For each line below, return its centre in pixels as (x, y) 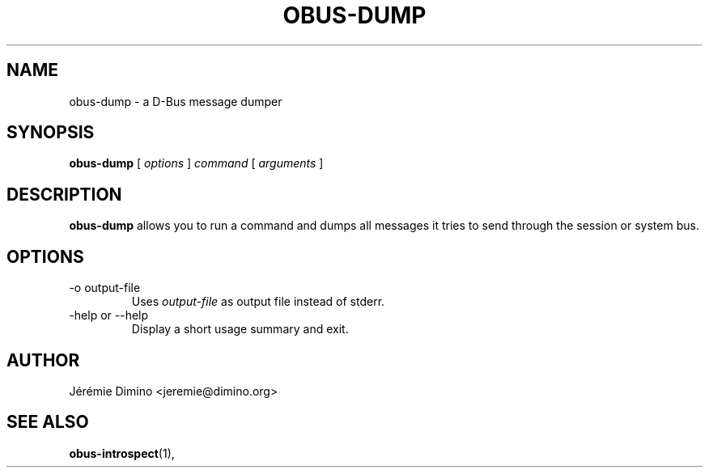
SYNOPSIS (51, 133)
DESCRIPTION (64, 194)
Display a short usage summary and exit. (240, 329)
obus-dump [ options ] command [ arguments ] (196, 163)
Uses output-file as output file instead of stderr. (258, 302)
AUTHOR (43, 360)
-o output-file (105, 288)
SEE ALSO (48, 422)
